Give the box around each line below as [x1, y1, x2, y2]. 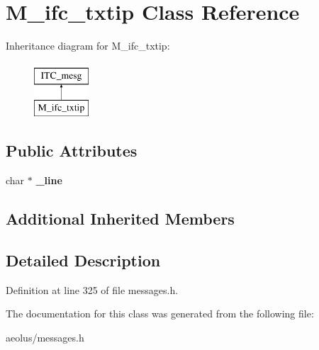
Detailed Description [6, 249, 161, 271]
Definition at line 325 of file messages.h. [6, 282, 179, 297]
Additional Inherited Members [6, 208, 235, 230]
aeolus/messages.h [6, 329, 84, 344]
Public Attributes [6, 140, 138, 162]
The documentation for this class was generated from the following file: [6, 306, 314, 321]
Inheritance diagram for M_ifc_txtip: [6, 38, 170, 53]
